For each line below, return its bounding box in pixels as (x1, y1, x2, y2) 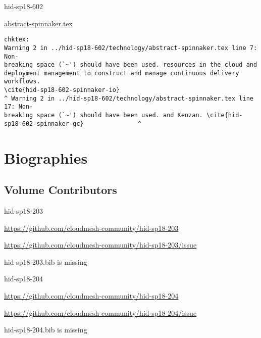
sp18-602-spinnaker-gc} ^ (4, 120, 142, 127)
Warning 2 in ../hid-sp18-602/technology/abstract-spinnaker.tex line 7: (4, 44, 257, 52)
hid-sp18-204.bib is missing (4, 324, 87, 335)
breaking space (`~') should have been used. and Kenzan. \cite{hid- (4, 112, 243, 119)
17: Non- (4, 103, 33, 111)
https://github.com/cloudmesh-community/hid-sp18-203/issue (4, 239, 197, 250)
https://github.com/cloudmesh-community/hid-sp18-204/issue (4, 307, 197, 318)
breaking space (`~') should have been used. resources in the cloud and (4, 61, 257, 69)
